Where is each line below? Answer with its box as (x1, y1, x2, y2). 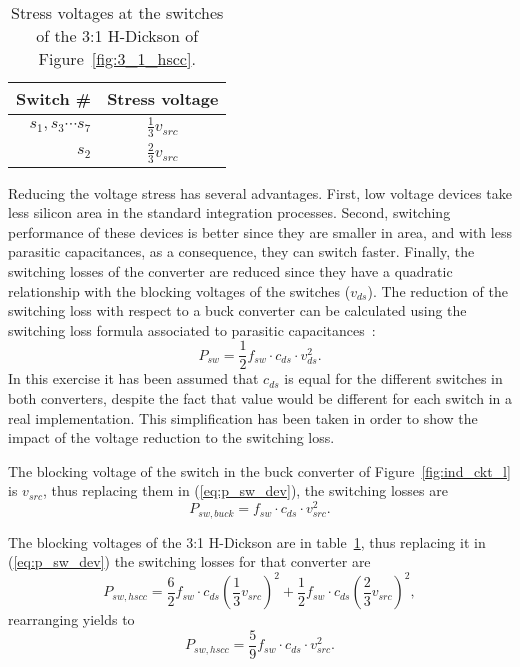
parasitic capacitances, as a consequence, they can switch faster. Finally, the (8, 241, 475, 262)
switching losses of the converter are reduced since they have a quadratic (8, 261, 453, 281)
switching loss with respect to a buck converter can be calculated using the (8, 300, 467, 321)
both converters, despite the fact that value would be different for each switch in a (8, 388, 512, 409)
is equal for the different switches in (284, 368, 503, 389)
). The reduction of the (367, 280, 508, 301)
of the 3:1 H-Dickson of (36, 24, 199, 47)
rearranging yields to (8, 609, 135, 630)
